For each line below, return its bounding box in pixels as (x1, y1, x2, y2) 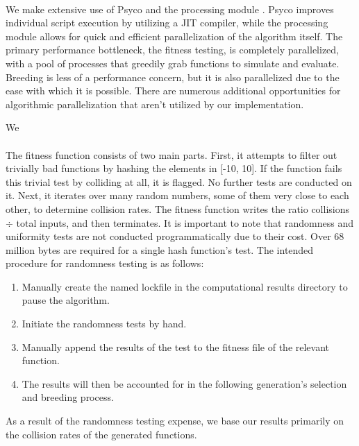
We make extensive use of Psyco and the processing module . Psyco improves (6, 1, 334, 16)
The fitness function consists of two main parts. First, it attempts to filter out (6, 147, 337, 162)
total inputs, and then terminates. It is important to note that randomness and (16, 215, 354, 230)
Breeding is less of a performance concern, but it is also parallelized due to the (6, 69, 340, 84)
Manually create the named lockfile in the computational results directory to (22, 279, 348, 293)
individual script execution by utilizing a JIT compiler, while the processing (6, 15, 328, 30)
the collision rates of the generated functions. (6, 427, 197, 441)
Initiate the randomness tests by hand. (22, 316, 187, 331)
